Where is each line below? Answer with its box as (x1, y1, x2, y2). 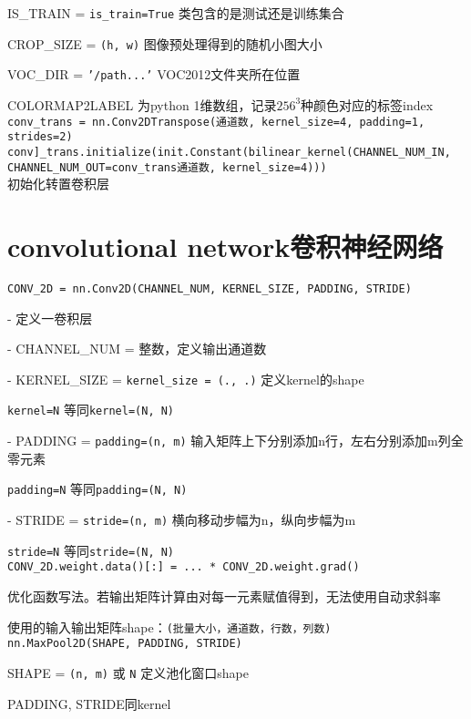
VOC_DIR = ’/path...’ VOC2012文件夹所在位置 (7, 65, 301, 84)
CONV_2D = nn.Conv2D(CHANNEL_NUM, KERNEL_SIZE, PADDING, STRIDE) (7, 282, 412, 295)
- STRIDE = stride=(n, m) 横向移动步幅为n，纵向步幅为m (7, 509, 356, 529)
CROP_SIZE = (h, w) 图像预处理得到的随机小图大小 (7, 34, 323, 53)
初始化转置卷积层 (7, 174, 109, 193)
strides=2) (7, 130, 73, 144)
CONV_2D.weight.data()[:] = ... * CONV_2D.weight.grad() (7, 560, 360, 574)
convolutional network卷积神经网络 (7, 227, 444, 264)
